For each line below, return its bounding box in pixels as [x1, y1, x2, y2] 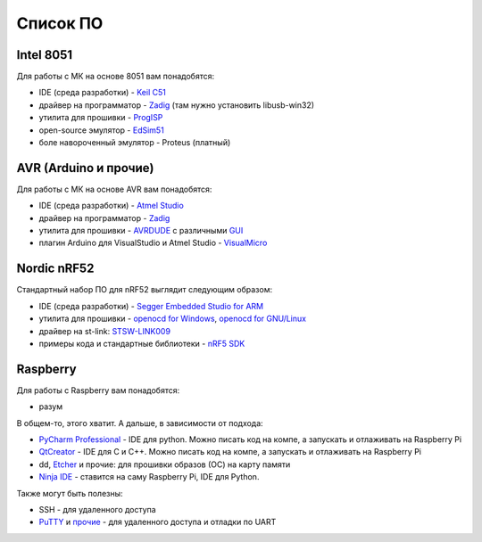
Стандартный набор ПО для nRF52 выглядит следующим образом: [16, 284, 272, 295]
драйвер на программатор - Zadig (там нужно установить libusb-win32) [38, 99, 315, 111]
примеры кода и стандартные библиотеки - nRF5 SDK [38, 338, 245, 349]
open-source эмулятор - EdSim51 [38, 125, 164, 135]
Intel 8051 [16, 47, 73, 62]
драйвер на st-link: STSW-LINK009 [38, 325, 171, 336]
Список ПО [16, 13, 104, 33]
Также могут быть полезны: [16, 488, 124, 498]
